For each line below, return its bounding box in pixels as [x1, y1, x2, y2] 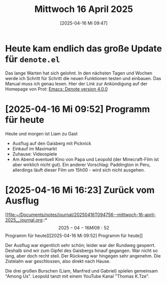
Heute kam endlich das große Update [5, 42, 162, 54]
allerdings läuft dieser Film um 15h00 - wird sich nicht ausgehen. [12, 166, 146, 173]
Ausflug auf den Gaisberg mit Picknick [12, 140, 91, 146]
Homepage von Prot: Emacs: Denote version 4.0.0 [5, 86, 108, 92]
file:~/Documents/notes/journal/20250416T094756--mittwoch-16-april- [8, 211, 156, 217]
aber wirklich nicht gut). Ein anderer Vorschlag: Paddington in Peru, [12, 161, 151, 167]
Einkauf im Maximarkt [12, 145, 57, 151]
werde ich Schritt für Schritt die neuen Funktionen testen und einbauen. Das [5, 75, 162, 81]
